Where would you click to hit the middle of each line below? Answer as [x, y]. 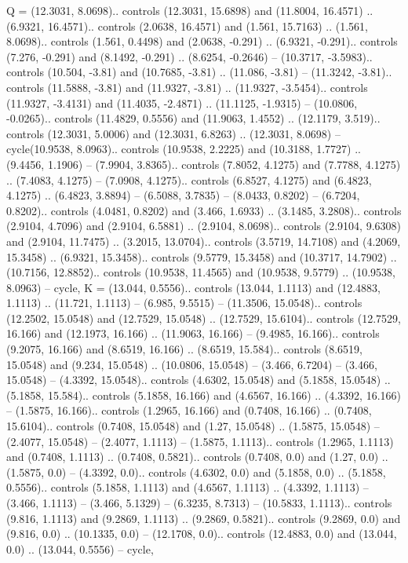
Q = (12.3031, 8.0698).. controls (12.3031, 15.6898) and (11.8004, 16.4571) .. [190, 10]
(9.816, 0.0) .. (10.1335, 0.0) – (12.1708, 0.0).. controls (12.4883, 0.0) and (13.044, [202, 534]
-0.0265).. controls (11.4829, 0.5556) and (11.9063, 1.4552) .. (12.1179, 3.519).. [193, 118]
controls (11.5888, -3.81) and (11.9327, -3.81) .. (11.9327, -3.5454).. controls [187, 87]
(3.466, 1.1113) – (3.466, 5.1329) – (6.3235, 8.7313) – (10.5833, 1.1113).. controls [199, 503]
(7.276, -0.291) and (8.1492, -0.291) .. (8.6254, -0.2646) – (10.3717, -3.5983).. [189, 56]
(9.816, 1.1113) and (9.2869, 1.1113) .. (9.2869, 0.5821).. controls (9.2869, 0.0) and [204, 518]
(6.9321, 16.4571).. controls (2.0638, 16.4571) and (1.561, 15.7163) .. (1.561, [187, 26]
